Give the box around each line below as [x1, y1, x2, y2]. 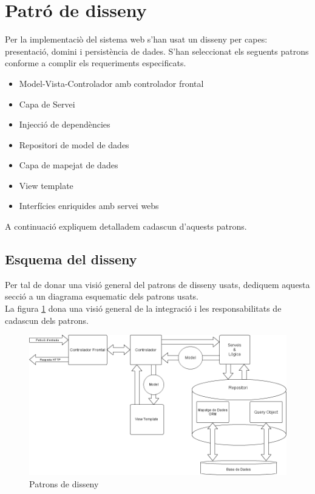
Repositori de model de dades [19, 138, 129, 151]
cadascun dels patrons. [5, 314, 89, 326]
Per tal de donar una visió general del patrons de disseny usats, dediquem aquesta [5, 278, 310, 290]
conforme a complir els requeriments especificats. [5, 57, 186, 69]
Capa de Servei [19, 97, 75, 110]
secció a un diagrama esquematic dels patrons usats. [5, 290, 199, 303]
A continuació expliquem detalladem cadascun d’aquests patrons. [5, 220, 247, 233]
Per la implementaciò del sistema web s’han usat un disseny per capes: [5, 33, 268, 46]
